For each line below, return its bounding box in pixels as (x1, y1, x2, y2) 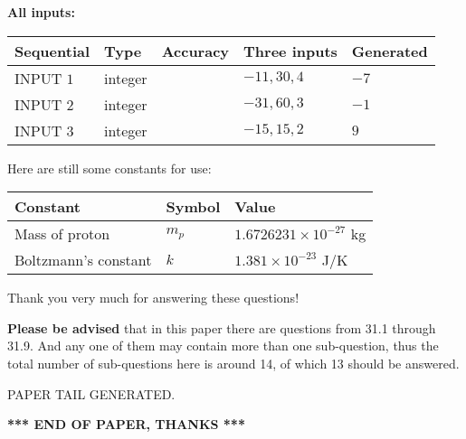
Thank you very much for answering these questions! (7, 288, 300, 307)
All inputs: (7, 3, 75, 21)
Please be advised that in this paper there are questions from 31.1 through (7, 318, 436, 337)
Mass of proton (14, 223, 110, 245)
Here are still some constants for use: (7, 158, 212, 177)
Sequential (14, 40, 90, 61)
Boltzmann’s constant (14, 249, 152, 271)
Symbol (166, 196, 221, 218)
